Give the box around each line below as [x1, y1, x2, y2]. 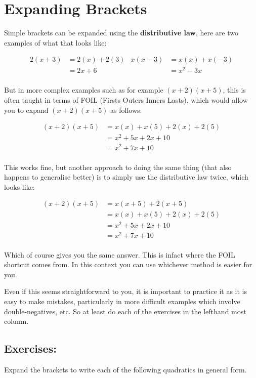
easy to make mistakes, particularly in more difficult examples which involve [4, 296, 240, 307]
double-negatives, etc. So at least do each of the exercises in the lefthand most [4, 306, 246, 316]
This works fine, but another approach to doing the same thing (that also [4, 161, 232, 172]
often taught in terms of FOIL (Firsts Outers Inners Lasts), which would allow [4, 95, 248, 105]
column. [4, 316, 29, 326]
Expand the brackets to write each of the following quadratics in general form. [4, 364, 247, 374]
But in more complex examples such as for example [4, 85, 163, 95]
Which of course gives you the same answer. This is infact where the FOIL [4, 249, 235, 260]
